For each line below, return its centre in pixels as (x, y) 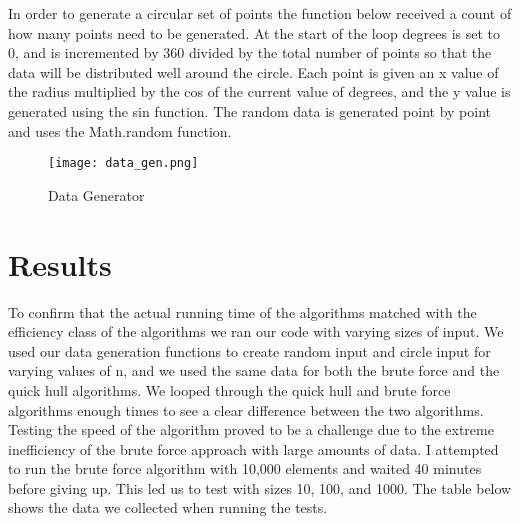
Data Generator (96, 194)
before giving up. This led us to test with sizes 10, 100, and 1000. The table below (260, 487)
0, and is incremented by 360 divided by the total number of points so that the (250, 52)
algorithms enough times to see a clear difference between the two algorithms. (246, 409)
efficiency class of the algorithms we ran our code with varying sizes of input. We (256, 331)
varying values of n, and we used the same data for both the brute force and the (254, 370)
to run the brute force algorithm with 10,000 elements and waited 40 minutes (245, 468)
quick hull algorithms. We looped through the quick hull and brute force (229, 389)
